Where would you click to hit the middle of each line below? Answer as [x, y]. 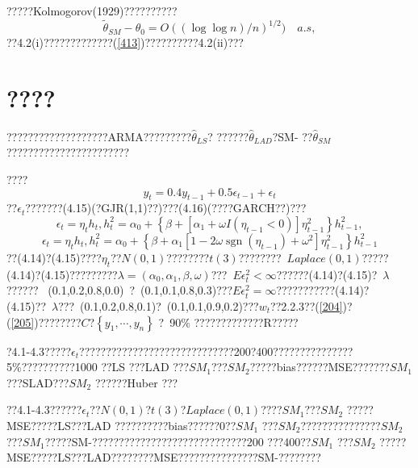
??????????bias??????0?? [176, 425]
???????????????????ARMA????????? [99, 136]
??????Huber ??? [136, 382]
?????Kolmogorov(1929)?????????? [92, 10]
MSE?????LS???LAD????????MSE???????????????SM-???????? [164, 457]
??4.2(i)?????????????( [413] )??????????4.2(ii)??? [125, 42]
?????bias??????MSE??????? [320, 367]
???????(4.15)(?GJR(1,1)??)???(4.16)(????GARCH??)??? [166, 208]
